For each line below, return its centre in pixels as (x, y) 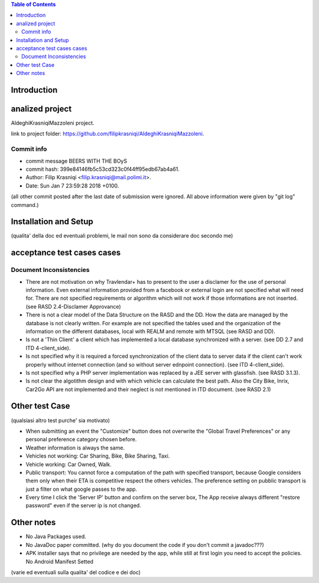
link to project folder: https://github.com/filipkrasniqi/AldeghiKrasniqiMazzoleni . (108, 134)
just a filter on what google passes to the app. (82, 489)
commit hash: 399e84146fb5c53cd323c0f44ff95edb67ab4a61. (103, 169)
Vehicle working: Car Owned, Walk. (69, 464)
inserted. (287, 298)
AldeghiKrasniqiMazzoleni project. (53, 123)
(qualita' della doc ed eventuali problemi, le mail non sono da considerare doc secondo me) (122, 236)
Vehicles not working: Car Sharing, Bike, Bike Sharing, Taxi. (98, 456)
